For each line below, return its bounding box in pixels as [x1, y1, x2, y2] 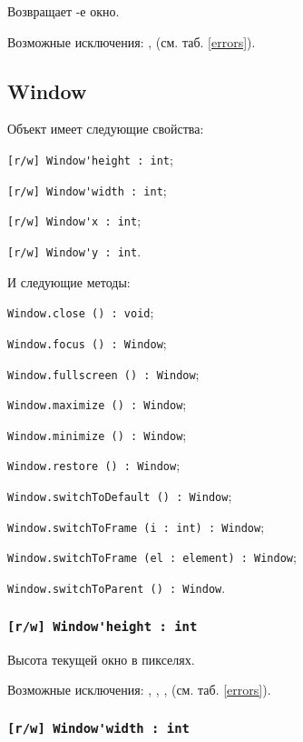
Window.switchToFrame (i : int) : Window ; [7, 516, 265, 536]
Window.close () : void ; [7, 303, 154, 322]
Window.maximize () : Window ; [7, 395, 187, 414]
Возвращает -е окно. [7, 2, 120, 20]
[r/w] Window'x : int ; [7, 211, 142, 230]
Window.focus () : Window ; [7, 333, 167, 352]
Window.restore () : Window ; [7, 456, 181, 475]
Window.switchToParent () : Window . [7, 578, 226, 597]
